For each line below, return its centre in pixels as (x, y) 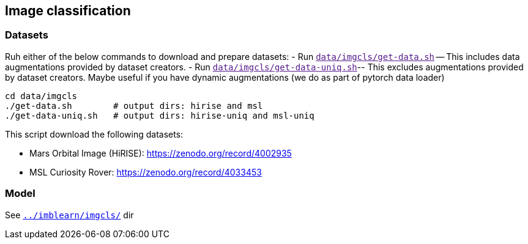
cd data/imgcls (41, 96)
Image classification (68, 11)
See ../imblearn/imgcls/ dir (69, 215)
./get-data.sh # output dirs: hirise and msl (134, 105)
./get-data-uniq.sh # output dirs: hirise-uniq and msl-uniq (160, 115)
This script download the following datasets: (94, 134)
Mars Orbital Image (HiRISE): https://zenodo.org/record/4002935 (161, 153)
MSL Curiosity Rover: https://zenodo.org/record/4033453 (146, 172)
